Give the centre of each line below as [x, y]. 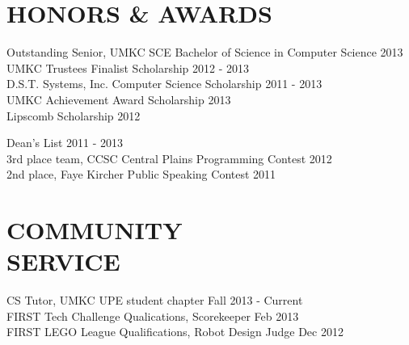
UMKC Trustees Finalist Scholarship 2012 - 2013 [128, 67]
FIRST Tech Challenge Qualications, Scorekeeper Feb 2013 [153, 316]
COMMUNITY [95, 230]
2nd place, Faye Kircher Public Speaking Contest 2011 [141, 174]
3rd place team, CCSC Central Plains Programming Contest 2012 [169, 158]
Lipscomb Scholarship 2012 [74, 115]
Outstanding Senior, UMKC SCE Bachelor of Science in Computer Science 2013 [205, 52]
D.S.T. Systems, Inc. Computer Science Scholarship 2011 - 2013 [164, 84]
